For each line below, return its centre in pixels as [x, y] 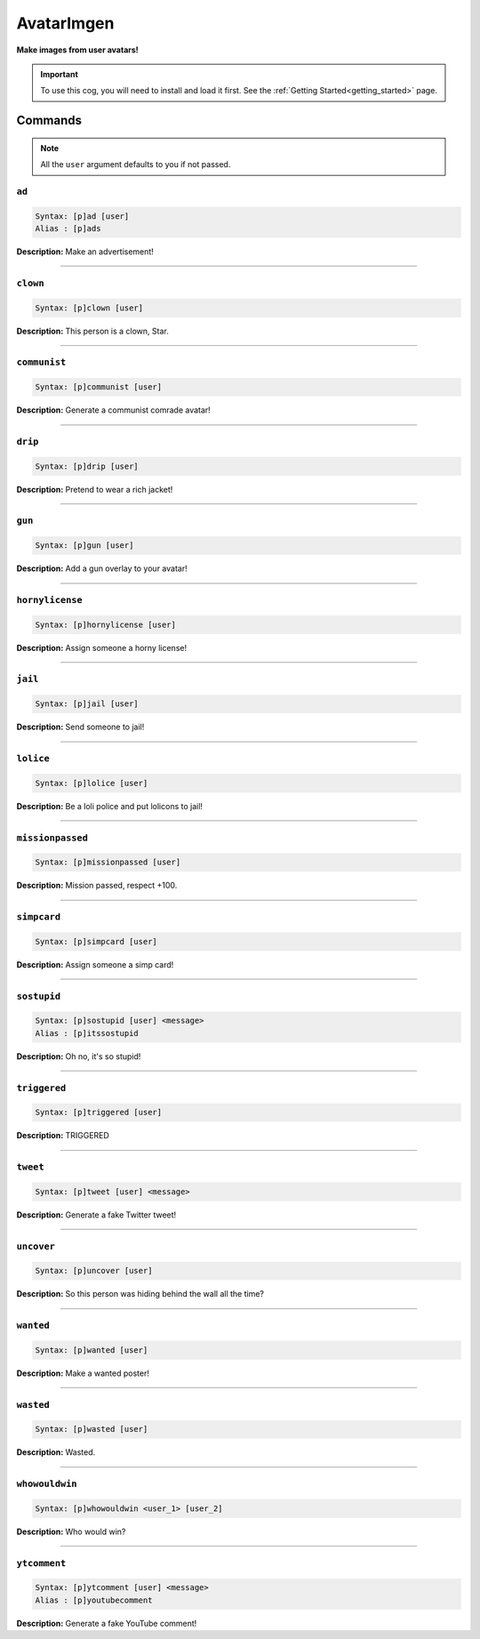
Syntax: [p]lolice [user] [92, 783]
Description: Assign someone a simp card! [95, 964]
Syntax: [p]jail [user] [87, 704]
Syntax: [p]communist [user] [99, 387]
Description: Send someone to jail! [80, 727]
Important [60, 74]
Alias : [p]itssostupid [87, 1033]
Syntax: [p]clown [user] [89, 308]
